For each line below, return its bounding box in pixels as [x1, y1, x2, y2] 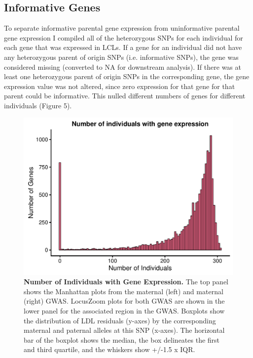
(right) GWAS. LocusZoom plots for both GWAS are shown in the [24, 296, 225, 306]
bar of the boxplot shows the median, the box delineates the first [24, 334, 220, 345]
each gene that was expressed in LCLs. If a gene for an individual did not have [4, 42, 242, 52]
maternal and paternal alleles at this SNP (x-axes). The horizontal [24, 325, 225, 335]
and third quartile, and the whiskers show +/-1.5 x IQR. [24, 344, 195, 355]
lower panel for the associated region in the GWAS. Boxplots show [24, 305, 225, 315]
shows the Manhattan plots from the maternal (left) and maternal [24, 286, 223, 296]
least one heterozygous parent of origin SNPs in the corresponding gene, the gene [4, 71, 250, 82]
